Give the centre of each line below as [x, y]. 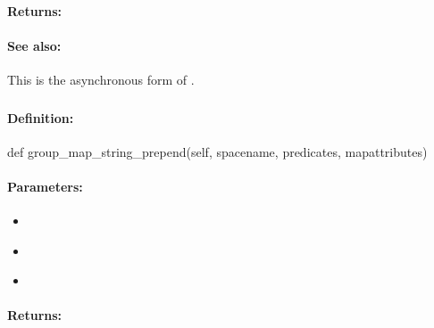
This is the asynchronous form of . [101, 79]
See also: [34, 45]
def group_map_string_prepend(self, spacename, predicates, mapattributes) [217, 151]
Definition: [41, 117]
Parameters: [45, 186]
